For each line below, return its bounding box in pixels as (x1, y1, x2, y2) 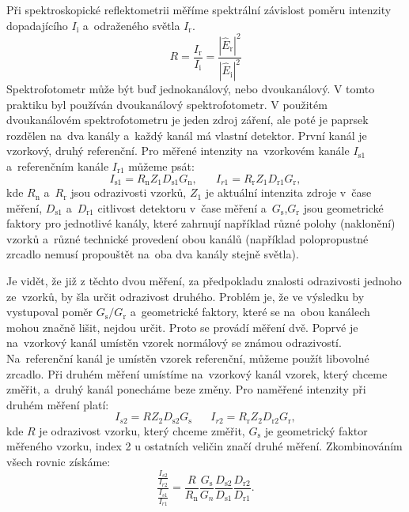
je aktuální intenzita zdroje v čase (205, 184, 372, 201)
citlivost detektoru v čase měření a (97, 199, 267, 216)
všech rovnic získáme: (6, 454, 111, 470)
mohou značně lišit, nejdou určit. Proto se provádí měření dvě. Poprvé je (6, 318, 358, 335)
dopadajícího (6, 17, 68, 33)
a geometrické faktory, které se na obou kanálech (130, 303, 370, 320)
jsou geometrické (303, 199, 384, 216)
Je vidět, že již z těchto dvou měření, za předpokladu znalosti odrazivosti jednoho (6, 273, 402, 289)
